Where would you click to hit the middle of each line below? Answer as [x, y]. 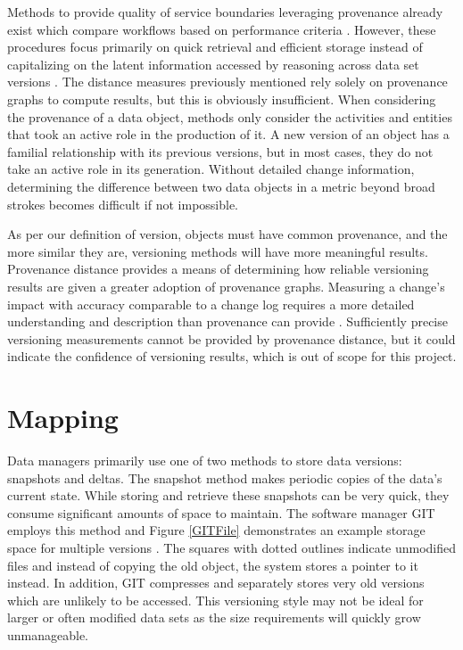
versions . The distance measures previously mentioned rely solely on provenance [227, 82]
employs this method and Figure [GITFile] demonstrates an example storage [216, 530]
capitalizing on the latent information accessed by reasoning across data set [213, 64]
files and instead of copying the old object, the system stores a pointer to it [213, 565]
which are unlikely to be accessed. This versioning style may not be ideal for [215, 600]
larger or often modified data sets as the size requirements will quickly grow [214, 617]
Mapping [63, 418]
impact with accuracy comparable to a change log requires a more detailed [211, 304]
